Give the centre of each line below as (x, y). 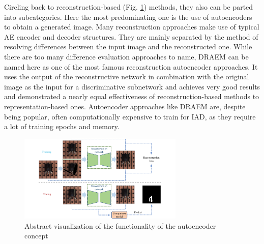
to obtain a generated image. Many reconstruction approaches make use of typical (132, 27)
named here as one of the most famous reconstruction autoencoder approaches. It (131, 66)
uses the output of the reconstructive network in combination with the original (127, 77)
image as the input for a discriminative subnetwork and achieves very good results (132, 86)
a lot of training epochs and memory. (62, 126)
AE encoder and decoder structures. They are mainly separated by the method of (131, 36)
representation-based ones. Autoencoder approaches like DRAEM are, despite (125, 106)
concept (36, 236)
